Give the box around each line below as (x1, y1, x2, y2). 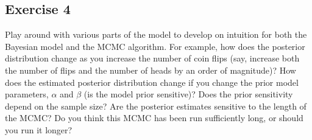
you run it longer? (5, 123, 73, 136)
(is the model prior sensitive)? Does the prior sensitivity (83, 88, 293, 100)
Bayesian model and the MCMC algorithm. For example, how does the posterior (5, 40, 305, 52)
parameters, (5, 88, 49, 100)
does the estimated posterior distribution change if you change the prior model (5, 75, 299, 88)
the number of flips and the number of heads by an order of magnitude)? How (5, 63, 296, 76)
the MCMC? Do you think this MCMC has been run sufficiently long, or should (5, 111, 303, 124)
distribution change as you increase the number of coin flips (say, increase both (5, 52, 300, 65)
